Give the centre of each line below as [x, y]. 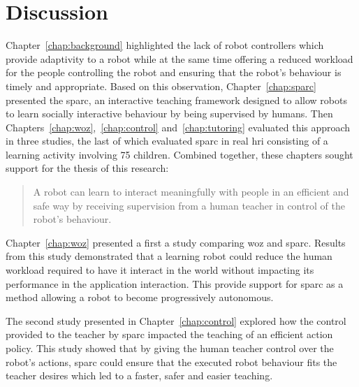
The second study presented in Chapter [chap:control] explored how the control [176, 320]
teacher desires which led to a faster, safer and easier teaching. [139, 375]
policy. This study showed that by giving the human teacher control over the [170, 348]
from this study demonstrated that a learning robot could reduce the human [169, 256]
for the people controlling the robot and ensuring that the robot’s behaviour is [174, 72]
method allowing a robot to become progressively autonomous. [140, 297]
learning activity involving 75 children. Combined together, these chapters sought [179, 154]
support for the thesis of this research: [87, 168]
